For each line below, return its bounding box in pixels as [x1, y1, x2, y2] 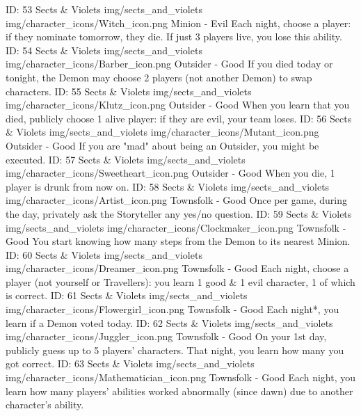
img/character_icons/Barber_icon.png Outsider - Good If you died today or [6, 56, 333, 71]
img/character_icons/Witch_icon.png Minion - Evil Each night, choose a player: [6, 15, 351, 30]
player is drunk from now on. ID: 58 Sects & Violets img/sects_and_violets [6, 179, 330, 193]
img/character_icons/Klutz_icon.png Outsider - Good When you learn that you [6, 97, 350, 112]
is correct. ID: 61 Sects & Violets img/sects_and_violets [6, 288, 248, 303]
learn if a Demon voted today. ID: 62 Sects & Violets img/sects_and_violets [6, 315, 333, 330]
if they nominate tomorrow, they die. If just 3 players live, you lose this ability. [6, 29, 342, 44]
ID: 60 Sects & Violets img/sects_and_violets [6, 247, 202, 262]
